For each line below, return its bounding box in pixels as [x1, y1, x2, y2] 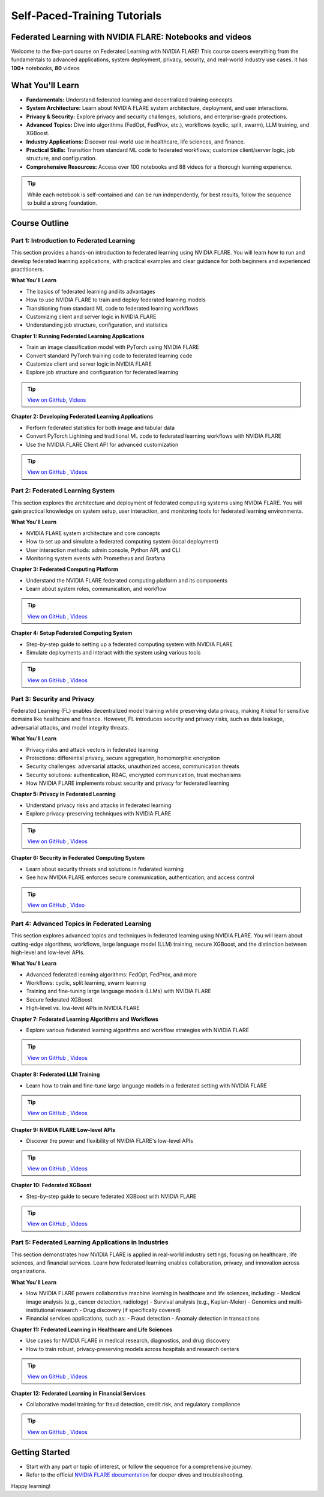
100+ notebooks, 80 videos [11, 64, 80, 71]
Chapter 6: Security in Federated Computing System [11, 854, 145, 862]
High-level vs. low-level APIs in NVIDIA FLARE [26, 1005, 140, 1012]
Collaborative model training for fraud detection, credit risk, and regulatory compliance [26, 1401, 241, 1408]
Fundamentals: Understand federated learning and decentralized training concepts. [26, 96, 234, 103]
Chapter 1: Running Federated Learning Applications [11, 332, 145, 339]
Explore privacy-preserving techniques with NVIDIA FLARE [26, 810, 172, 817]
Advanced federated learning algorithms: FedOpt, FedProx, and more [26, 970, 197, 978]
